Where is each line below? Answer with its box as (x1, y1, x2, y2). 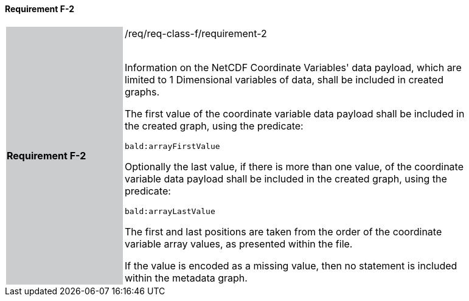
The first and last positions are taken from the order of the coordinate (125, 225, 442, 238)
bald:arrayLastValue (125, 206, 215, 216)
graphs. (125, 85, 160, 98)
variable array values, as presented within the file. (125, 237, 353, 250)
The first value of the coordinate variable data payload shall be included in (125, 107, 465, 120)
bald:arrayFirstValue (125, 141, 220, 151)
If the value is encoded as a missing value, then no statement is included (125, 259, 457, 272)
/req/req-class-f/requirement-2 (125, 27, 267, 40)
